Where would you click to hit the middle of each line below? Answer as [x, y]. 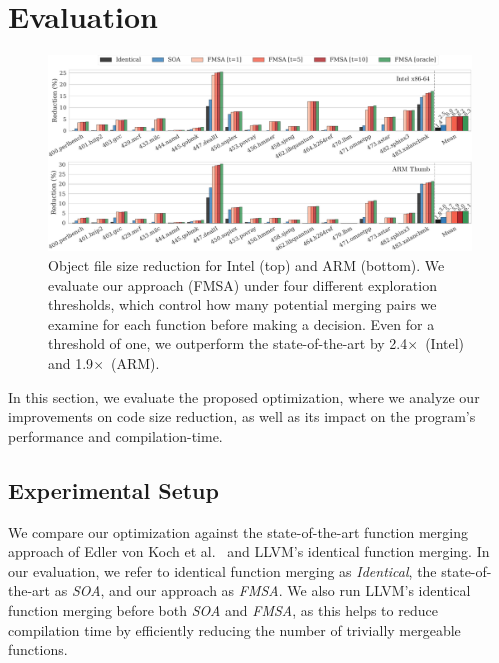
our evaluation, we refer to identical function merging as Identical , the [222, 570]
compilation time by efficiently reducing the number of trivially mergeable [234, 629]
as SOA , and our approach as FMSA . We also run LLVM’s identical [262, 590]
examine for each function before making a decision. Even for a [241, 323]
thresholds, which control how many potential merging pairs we [242, 304]
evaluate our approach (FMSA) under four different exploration [242, 284]
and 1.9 [71, 362]
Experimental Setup [113, 489]
